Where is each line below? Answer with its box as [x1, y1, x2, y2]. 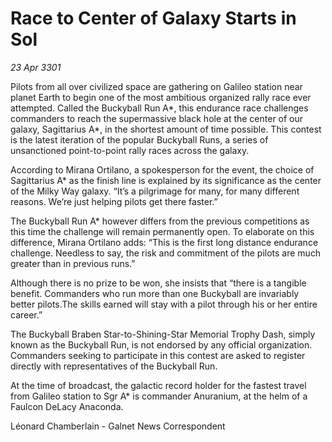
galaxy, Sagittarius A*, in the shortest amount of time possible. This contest [10, 123, 322, 135]
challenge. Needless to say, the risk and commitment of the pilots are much [10, 247, 322, 259]
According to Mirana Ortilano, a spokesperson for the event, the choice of [10, 163, 315, 176]
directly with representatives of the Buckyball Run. [10, 360, 218, 372]
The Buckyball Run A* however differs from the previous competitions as [10, 215, 310, 227]
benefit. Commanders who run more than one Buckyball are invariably [10, 287, 300, 299]
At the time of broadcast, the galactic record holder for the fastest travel [10, 379, 307, 391]
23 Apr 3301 [10, 61, 62, 73]
